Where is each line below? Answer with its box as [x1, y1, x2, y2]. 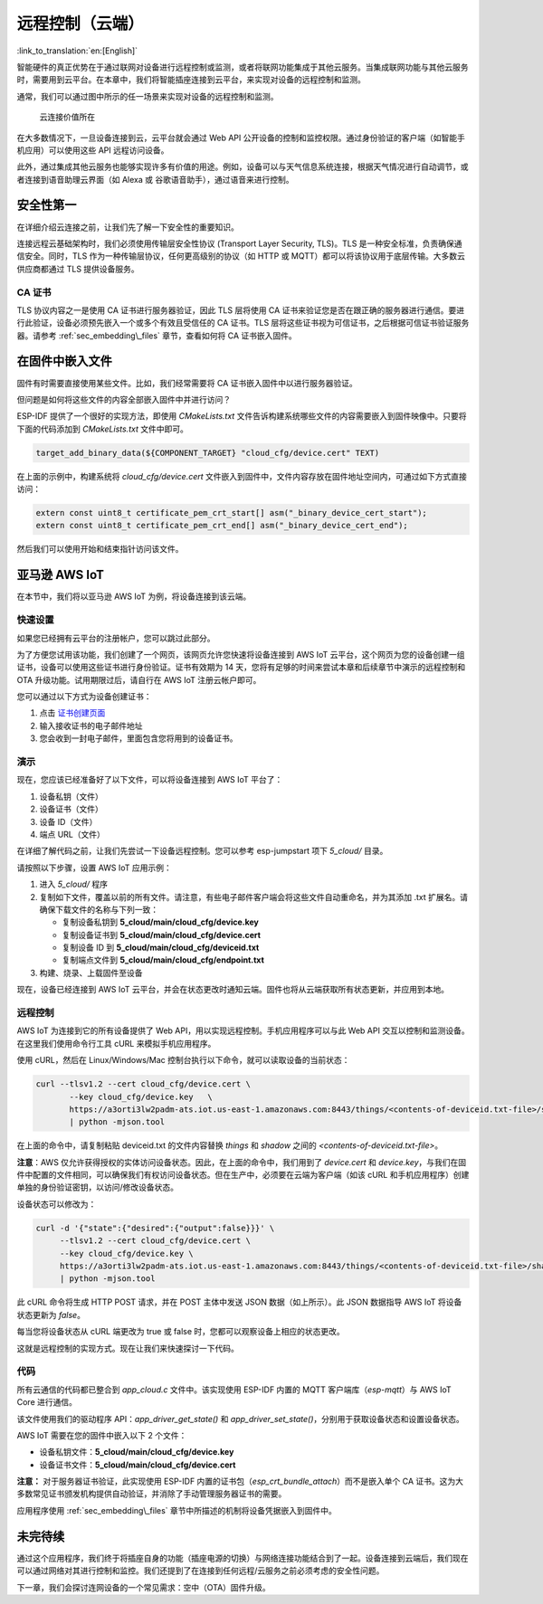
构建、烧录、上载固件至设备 [39, 967, 143, 978]
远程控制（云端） [16, 14, 145, 33]
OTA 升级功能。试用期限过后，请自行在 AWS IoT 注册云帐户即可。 [16, 674, 262, 685]
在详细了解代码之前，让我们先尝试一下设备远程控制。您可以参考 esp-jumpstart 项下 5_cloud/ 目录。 [16, 846, 388, 857]
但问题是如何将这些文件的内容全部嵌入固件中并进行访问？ [16, 394, 231, 404]
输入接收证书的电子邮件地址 [39, 720, 143, 731]
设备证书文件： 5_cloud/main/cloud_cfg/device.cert [39, 1459, 236, 1470]
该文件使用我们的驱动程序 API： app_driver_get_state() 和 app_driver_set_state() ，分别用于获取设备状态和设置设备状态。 [16, 1413, 465, 1424]
